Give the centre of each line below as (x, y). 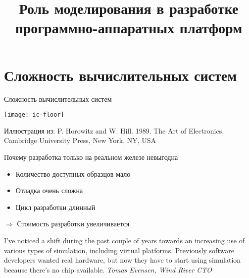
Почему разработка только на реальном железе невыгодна (91, 157)
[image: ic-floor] (34, 115)
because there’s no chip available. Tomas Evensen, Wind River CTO (108, 269)
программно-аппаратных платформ (129, 28)
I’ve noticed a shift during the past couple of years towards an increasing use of (124, 240)
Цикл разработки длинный (55, 207)
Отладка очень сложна (49, 190)
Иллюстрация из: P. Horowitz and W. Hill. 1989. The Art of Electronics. (114, 130)
